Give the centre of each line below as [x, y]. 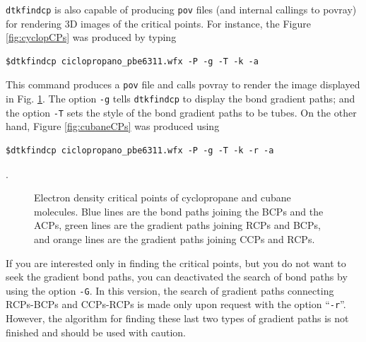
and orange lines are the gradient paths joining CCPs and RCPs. [175, 238]
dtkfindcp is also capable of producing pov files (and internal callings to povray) [181, 9]
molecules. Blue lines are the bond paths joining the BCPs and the [179, 211]
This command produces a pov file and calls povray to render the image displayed [183, 84]
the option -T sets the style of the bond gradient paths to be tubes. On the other [181, 112]
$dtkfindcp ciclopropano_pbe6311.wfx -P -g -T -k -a [132, 61]
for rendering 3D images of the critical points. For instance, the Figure [158, 23]
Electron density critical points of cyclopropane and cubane [163, 197]
